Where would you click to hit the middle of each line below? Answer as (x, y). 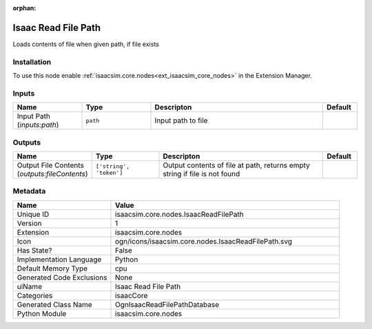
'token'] (109, 172)
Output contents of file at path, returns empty (236, 165)
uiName (30, 286)
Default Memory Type (52, 268)
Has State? (34, 250)
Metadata (29, 191)
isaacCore (131, 295)
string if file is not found (201, 173)
